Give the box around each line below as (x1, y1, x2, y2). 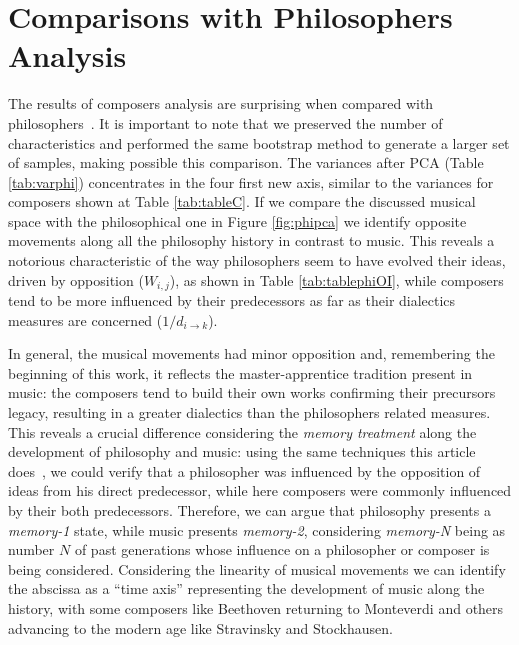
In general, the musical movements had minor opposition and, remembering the (8, 343, 495, 364)
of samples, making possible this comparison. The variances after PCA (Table (8, 152, 484, 173)
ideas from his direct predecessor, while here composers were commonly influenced (8, 480, 512, 501)
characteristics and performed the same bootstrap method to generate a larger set (8, 132, 510, 153)
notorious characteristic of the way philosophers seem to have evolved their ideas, (8, 250, 506, 271)
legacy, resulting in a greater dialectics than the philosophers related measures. (8, 402, 491, 423)
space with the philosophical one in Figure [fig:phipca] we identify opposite (8, 210, 467, 231)
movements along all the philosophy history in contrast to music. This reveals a (8, 230, 495, 251)
